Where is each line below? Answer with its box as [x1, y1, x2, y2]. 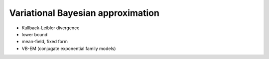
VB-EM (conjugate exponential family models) [21, 45, 116, 52]
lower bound [21, 31, 48, 37]
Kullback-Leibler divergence [21, 25, 80, 31]
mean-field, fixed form [21, 39, 68, 45]
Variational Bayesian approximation [9, 7, 159, 18]
